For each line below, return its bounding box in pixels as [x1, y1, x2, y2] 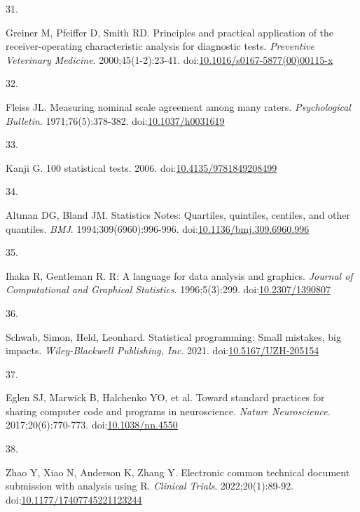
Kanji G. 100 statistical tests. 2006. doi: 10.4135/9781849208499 [6, 160, 277, 175]
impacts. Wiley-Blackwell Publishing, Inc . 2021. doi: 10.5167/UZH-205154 [6, 343, 319, 358]
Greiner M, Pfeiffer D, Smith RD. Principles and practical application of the [6, 25, 334, 39]
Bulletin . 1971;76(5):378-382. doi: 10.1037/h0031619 [6, 113, 225, 128]
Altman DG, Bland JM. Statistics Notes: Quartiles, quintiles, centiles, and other [6, 207, 351, 222]
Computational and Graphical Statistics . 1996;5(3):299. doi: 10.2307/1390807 [6, 282, 331, 297]
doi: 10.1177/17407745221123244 [6, 492, 142, 506]
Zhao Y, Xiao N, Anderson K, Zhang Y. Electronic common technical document [6, 464, 350, 479]
